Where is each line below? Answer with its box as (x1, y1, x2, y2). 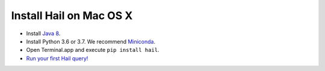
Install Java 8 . (26, 30, 61, 37)
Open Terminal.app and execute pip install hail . (26, 47, 159, 54)
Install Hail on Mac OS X (11, 9, 133, 22)
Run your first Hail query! (26, 54, 88, 62)
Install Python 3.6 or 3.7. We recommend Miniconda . (26, 38, 156, 45)
